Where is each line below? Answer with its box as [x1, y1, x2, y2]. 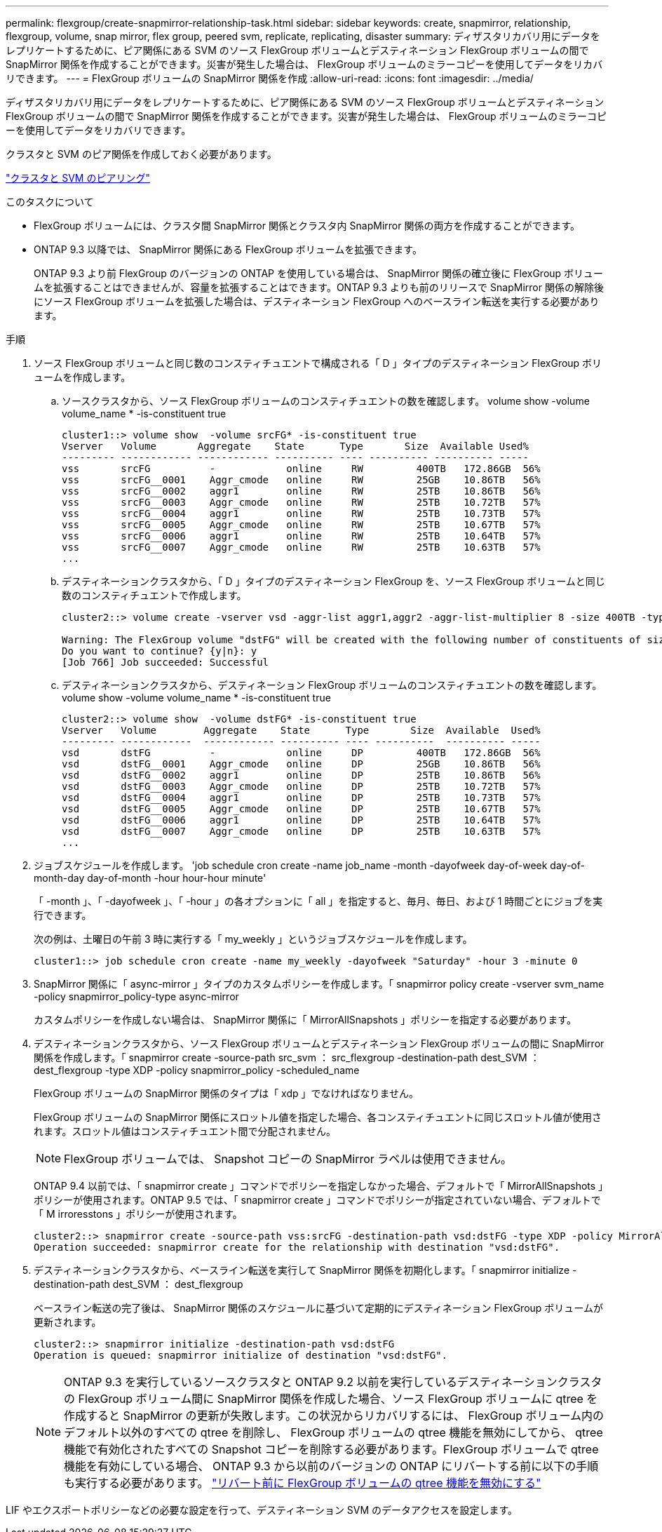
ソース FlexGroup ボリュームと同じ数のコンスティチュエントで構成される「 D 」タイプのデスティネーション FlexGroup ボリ [34, 357, 602, 369]
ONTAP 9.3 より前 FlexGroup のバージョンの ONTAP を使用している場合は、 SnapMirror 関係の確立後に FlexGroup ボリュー [34, 267, 604, 279]
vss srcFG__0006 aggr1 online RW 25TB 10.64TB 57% [62, 530, 541, 542]
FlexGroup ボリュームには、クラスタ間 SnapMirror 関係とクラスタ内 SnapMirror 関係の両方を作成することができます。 [34, 220, 581, 231]
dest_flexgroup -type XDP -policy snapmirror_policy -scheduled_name [34, 1064, 360, 1076]
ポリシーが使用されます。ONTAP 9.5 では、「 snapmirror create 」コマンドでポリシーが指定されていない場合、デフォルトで [34, 1194, 601, 1206]
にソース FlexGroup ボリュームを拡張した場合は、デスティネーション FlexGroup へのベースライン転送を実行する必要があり [34, 295, 600, 307]
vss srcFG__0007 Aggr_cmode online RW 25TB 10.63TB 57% [62, 542, 541, 553]
